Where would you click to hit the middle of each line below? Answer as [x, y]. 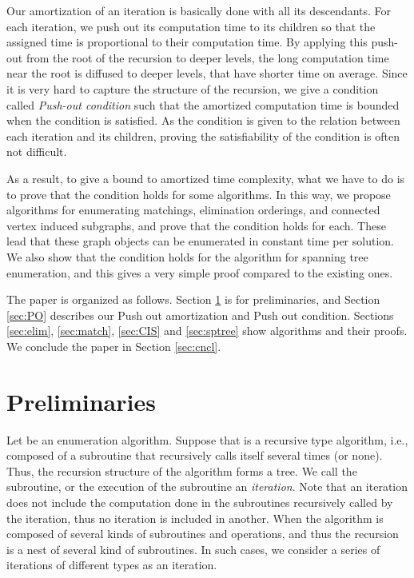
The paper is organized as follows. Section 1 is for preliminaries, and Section [193, 299]
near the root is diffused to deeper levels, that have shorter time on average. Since [207, 73]
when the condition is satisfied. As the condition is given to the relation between [203, 120]
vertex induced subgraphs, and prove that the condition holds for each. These [196, 225]
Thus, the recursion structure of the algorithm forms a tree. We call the [182, 470]
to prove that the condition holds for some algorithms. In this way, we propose [199, 194]
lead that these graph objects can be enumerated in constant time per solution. [200, 241]
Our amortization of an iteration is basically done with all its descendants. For [199, 10]
